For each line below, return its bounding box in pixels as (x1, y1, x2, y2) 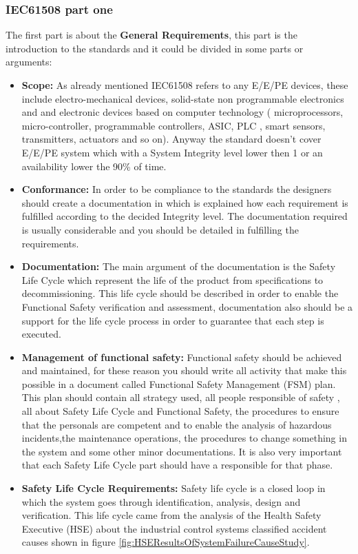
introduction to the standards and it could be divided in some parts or (6, 41, 304, 55)
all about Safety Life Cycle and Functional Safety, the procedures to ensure (21, 404, 339, 418)
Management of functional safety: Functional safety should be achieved (21, 349, 342, 364)
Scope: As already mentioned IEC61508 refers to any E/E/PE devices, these (21, 78, 348, 92)
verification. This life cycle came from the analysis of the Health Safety (21, 508, 322, 522)
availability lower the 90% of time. (21, 158, 167, 173)
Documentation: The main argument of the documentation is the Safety (21, 259, 336, 274)
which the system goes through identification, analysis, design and (21, 494, 301, 509)
